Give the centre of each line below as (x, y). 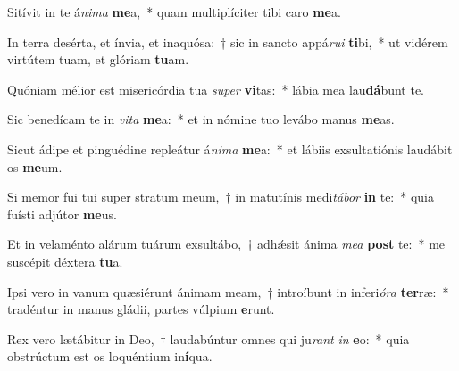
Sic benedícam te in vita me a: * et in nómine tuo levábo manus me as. (201, 119)
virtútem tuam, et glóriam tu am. (98, 59)
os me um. (35, 166)
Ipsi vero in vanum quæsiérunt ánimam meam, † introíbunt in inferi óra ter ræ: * (228, 291)
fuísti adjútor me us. (62, 214)
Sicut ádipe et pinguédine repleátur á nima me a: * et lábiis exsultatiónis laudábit (230, 148)
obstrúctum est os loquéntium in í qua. (110, 356)
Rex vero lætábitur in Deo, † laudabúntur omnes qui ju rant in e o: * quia (209, 338)
